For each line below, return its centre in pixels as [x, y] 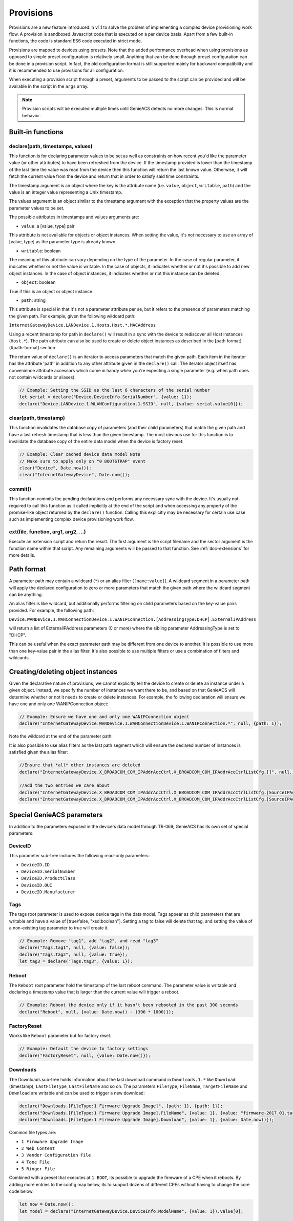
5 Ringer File [38, 1169]
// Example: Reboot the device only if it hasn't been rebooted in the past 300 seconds [129, 1005]
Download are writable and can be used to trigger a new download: [77, 1093]
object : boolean [38, 282]
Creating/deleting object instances [63, 672]
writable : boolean [41, 251]
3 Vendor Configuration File [56, 1155]
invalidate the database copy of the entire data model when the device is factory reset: [96, 442]
